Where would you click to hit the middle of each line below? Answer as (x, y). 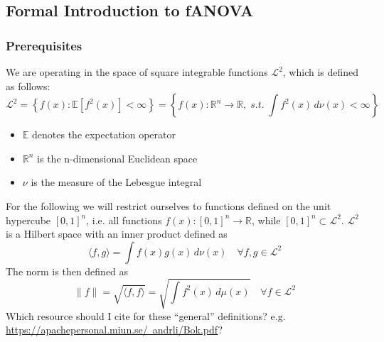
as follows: (28, 85)
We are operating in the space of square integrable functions (137, 72)
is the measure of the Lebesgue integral (116, 182)
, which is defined (321, 72)
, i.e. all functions (124, 220)
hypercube (28, 220)
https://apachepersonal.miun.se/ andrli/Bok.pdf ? (114, 330)
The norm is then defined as (67, 271)
